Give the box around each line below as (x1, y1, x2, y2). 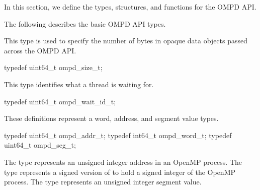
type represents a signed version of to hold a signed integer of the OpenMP (4, 166, 236, 177)
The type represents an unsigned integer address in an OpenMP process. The (4, 156, 242, 167)
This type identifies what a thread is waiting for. (4, 79, 154, 89)
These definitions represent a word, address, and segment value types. (4, 113, 219, 123)
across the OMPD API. (4, 45, 76, 55)
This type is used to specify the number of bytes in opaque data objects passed (4, 35, 248, 46)
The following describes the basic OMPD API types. (4, 18, 166, 29)
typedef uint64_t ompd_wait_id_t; (4, 96, 116, 106)
